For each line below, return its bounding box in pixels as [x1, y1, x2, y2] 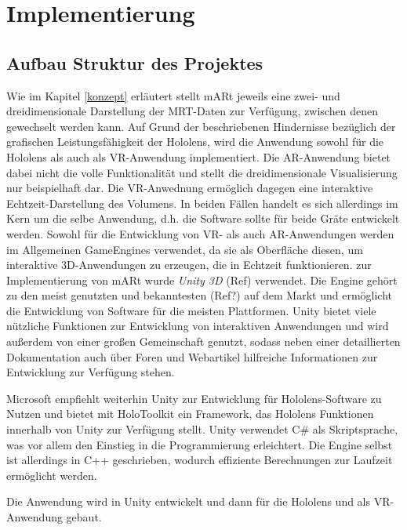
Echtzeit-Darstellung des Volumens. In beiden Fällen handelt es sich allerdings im [6, 194, 398, 211]
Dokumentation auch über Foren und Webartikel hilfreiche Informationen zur [6, 348, 378, 365]
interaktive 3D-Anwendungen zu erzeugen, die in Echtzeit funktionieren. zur [6, 256, 372, 273]
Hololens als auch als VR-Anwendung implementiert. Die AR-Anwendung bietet [6, 148, 391, 165]
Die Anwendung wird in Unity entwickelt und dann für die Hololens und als [6, 493, 371, 510]
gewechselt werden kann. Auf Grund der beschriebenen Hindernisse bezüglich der [6, 118, 396, 134]
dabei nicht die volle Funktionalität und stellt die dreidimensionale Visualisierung [6, 164, 398, 180]
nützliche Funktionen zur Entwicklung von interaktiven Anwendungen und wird [6, 318, 389, 334]
